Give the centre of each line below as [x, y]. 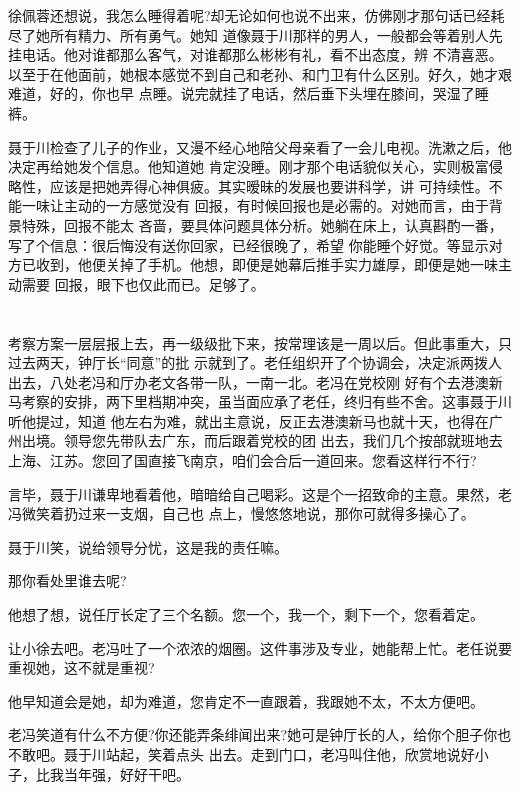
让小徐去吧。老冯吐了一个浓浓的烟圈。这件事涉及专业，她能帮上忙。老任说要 [260, 647]
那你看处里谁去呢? [67, 580]
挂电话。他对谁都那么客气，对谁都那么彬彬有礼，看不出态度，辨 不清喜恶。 [255, 54]
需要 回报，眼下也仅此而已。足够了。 [143, 283]
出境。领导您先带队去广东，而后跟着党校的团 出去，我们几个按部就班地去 [262, 440]
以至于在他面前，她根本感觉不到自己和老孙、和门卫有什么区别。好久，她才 [253, 73]
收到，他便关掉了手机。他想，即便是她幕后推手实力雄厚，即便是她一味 [266, 264]
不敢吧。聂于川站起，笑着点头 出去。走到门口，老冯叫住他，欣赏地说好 [241, 754]
